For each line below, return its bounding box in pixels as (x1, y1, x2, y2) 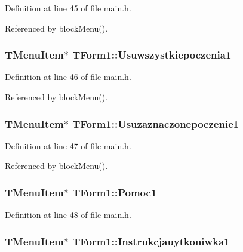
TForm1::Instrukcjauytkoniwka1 (72, 233, 230, 248)
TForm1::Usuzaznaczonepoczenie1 (72, 116, 239, 131)
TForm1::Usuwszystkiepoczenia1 (72, 47, 232, 62)
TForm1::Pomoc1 (72, 185, 157, 199)
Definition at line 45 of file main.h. (5, 2, 131, 14)
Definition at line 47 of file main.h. (5, 139, 131, 152)
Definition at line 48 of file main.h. (5, 208, 131, 221)
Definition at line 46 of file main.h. (5, 70, 131, 83)
